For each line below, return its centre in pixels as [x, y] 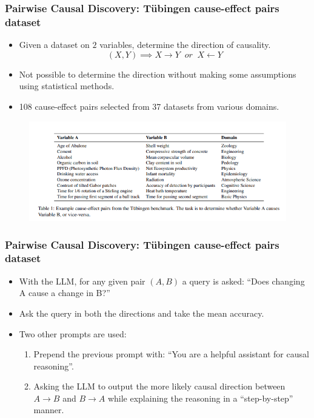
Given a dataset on [54, 45]
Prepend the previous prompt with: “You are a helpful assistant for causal [171, 354]
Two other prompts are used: [73, 333]
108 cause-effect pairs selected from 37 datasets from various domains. [149, 106]
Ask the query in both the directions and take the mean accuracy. [142, 313]
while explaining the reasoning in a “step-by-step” [200, 398]
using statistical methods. [67, 86]
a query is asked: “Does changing [243, 281]
